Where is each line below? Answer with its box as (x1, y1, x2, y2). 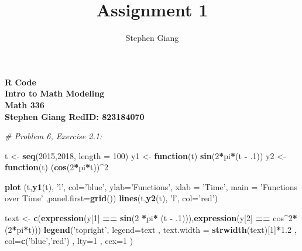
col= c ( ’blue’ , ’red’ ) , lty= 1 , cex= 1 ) (5, 235, 133, 247)
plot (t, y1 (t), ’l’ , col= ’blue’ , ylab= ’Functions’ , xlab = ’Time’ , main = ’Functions (5, 180, 298, 192)
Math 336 (5, 98, 44, 111)
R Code (5, 75, 36, 88)
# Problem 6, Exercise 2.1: (5, 130, 102, 142)
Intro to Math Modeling (5, 87, 105, 99)
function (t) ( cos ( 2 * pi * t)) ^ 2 (5, 161, 109, 173)
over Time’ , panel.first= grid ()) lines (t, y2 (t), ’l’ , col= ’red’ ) (5, 192, 218, 204)
